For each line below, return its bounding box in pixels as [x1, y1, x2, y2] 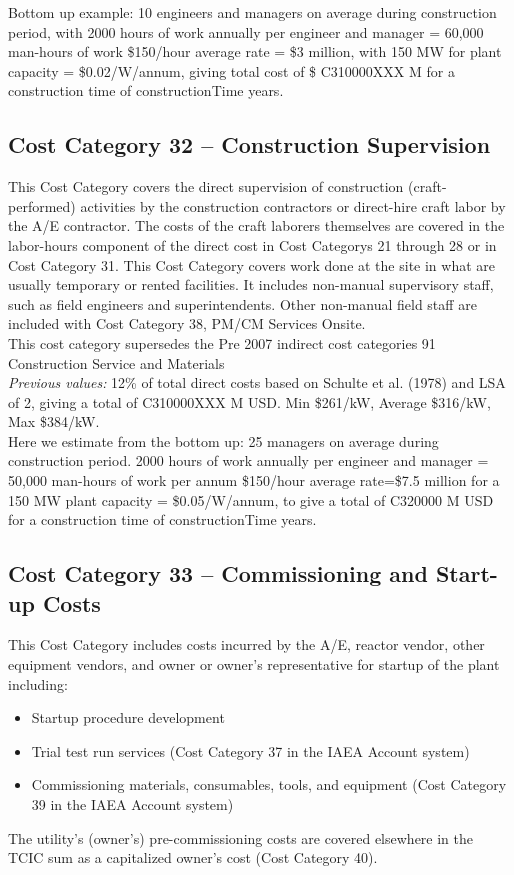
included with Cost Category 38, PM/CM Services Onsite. [8, 313, 366, 334]
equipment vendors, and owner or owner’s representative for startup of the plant [8, 654, 500, 675]
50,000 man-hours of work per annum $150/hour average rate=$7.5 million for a [8, 470, 500, 491]
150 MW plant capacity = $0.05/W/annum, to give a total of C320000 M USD [8, 489, 494, 510]
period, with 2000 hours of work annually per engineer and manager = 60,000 [8, 21, 484, 42]
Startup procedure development [31, 707, 225, 728]
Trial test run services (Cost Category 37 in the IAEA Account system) [31, 740, 470, 761]
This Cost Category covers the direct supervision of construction [8, 176, 404, 197]
